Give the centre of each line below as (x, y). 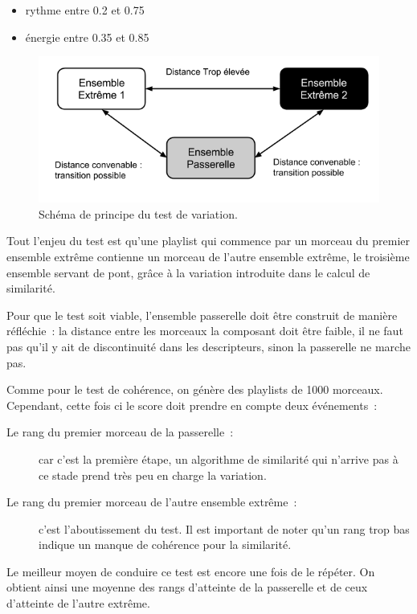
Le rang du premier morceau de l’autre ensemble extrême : (152, 502)
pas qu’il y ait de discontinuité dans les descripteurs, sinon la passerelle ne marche (208, 346)
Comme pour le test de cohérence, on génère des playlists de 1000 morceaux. (195, 389)
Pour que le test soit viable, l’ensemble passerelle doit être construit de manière (202, 315)
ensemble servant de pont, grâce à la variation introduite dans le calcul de (188, 272)
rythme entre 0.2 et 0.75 (85, 10)
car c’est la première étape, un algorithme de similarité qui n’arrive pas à (219, 458)
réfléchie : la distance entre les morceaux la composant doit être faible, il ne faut (205, 331)
